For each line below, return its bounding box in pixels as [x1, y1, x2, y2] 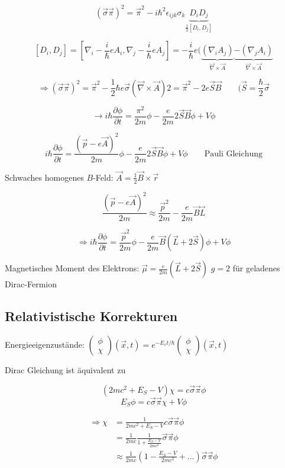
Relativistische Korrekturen [5, 307, 178, 325]
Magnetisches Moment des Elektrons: [5, 262, 140, 274]
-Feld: [93, 171, 114, 183]
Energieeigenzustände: [5, 338, 85, 351]
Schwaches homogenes [5, 171, 84, 183]
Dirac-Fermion [5, 278, 57, 290]
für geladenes [232, 262, 280, 274]
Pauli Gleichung [204, 149, 263, 158]
